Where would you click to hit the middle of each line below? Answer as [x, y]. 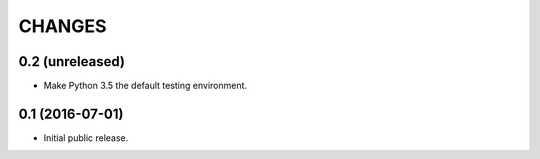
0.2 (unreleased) [71, 61]
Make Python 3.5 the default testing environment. [145, 86]
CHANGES [62, 26]
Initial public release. [86, 137]
